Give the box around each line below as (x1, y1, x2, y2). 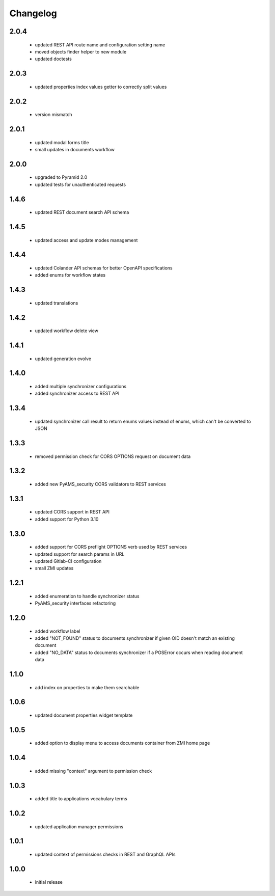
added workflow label (35, 628, 80, 634)
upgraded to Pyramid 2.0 (35, 174, 88, 180)
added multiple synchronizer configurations (35, 383, 127, 389)
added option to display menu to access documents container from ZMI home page (35, 740, 210, 746)
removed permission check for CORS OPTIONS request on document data (35, 453, 191, 459)
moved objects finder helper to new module (35, 48, 127, 55)
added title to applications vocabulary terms (35, 796, 127, 802)
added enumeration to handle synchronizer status (35, 593, 140, 599)
